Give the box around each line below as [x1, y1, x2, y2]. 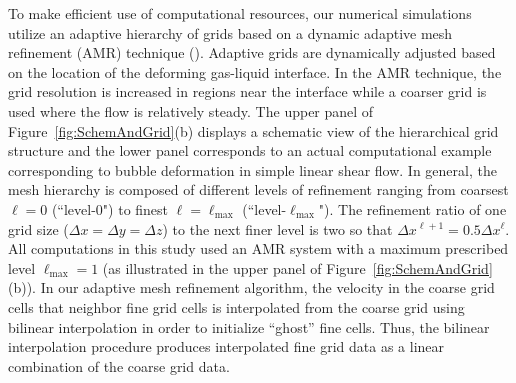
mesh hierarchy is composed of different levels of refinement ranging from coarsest [8, 179, 509, 200]
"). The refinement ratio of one [318, 198, 507, 219]
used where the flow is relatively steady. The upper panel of [8, 100, 374, 121]
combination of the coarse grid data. [8, 355, 230, 376]
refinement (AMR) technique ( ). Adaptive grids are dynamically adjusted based [8, 42, 496, 63]
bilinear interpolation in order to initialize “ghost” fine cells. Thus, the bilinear [8, 316, 490, 337]
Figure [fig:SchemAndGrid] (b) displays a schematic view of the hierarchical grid [8, 120, 499, 141]
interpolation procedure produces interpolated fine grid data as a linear [8, 336, 445, 357]
